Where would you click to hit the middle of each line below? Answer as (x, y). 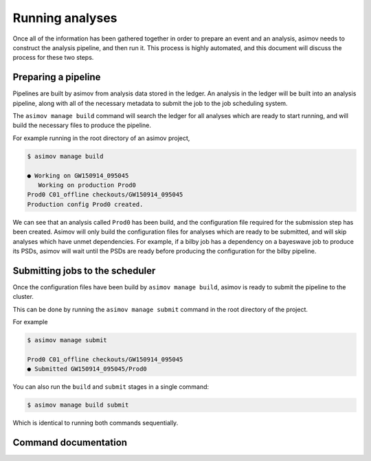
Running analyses (65, 18)
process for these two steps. (53, 58)
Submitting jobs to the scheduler (84, 270)
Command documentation (70, 442)
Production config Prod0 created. (85, 204)
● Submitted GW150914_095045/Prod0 (87, 369)
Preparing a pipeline (57, 77)
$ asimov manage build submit (78, 405)
